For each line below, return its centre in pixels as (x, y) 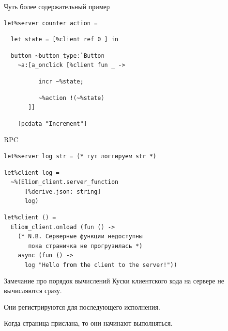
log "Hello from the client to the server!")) (101, 265)
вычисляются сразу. (33, 290)
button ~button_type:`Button (58, 56)
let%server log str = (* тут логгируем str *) (80, 156)
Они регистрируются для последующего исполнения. (82, 306)
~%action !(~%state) (71, 98)
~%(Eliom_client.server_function (65, 182)
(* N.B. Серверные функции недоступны (80, 237)
